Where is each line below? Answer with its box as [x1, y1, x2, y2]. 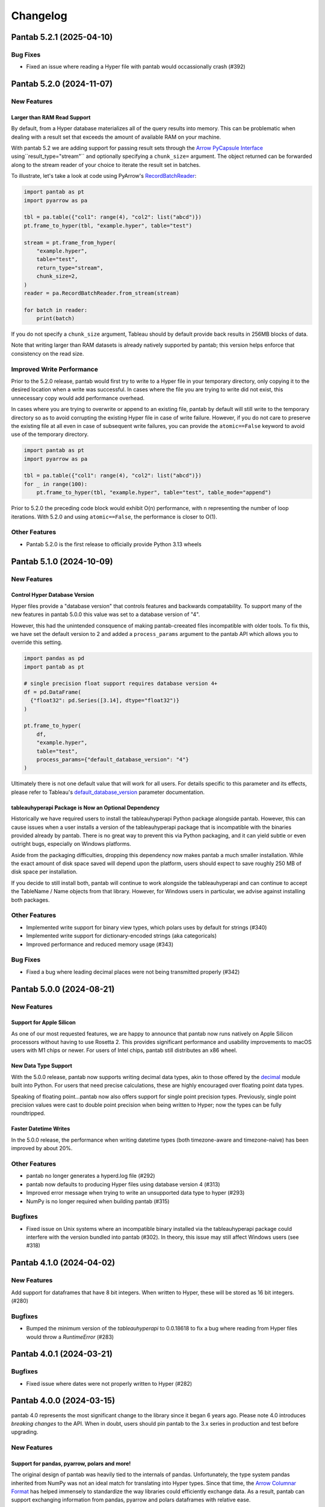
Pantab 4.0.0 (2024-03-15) [11, 1395, 116, 1406]
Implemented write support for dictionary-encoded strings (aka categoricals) [26, 932, 217, 940]
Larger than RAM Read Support [11, 113, 91, 121]
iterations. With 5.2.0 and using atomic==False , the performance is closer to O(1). [11, 513, 218, 520]
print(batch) [36, 315, 75, 322]
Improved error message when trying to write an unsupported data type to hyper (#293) [26, 1189, 245, 1197]
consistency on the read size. [11, 350, 84, 357]
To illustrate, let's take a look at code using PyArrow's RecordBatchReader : [11, 172, 197, 180]
